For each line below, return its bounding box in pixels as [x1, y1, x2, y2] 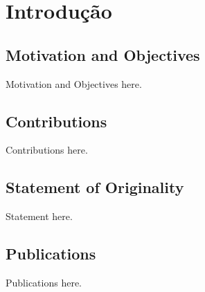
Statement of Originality [6, 176, 184, 198]
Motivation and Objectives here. [6, 76, 142, 91]
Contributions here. [6, 143, 88, 157]
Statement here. [6, 209, 73, 223]
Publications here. [6, 275, 82, 289]
